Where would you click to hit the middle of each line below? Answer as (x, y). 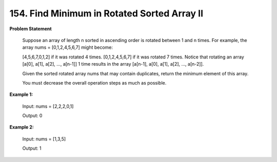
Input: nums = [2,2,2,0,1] (48, 106)
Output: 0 (32, 116)
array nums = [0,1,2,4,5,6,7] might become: (67, 47)
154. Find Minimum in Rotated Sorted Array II (106, 13)
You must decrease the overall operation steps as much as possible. (94, 83)
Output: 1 (32, 148)
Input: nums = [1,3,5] (44, 139)
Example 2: (22, 127)
